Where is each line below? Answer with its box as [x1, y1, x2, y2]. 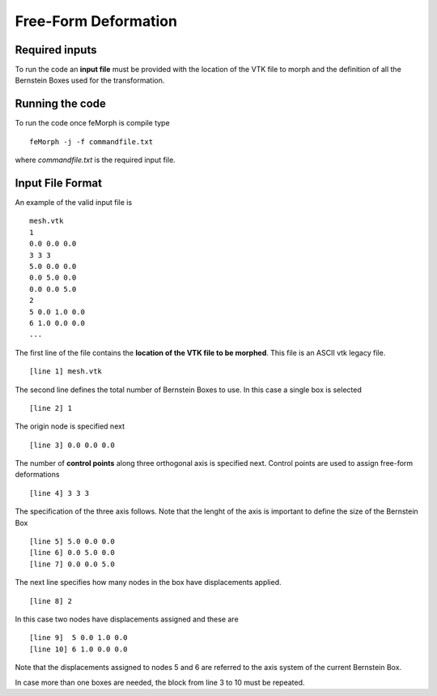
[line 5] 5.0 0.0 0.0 [29, 537, 115, 546]
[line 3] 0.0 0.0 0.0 [29, 440, 115, 450]
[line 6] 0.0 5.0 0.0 [29, 548, 115, 557]
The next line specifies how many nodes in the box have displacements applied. [15, 578, 282, 587]
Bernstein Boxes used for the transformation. [15, 75, 165, 85]
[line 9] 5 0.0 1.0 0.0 [29, 633, 128, 643]
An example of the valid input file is [15, 198, 133, 207]
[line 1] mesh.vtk [29, 367, 103, 376]
